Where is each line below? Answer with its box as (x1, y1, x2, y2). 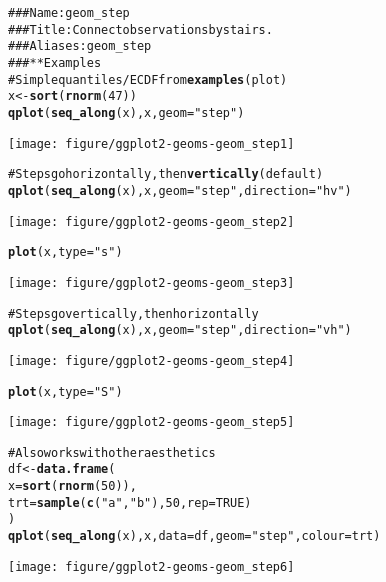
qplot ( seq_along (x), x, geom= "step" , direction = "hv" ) (8, 183, 352, 198)
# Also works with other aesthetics (8, 445, 216, 460)
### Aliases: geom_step (8, 39, 152, 54)
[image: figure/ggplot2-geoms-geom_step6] (8, 559, 295, 574)
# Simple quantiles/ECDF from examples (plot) (8, 72, 288, 87)
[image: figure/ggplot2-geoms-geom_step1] (8, 136, 295, 151)
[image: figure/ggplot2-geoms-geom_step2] (8, 214, 295, 229)
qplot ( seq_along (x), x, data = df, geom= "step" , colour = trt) (8, 529, 381, 544)
